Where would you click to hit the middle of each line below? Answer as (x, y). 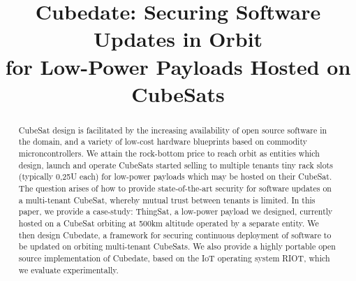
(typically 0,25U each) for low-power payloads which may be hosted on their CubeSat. (175, 176)
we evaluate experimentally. (68, 269)
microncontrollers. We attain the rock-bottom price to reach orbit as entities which (169, 153)
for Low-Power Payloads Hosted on (178, 66)
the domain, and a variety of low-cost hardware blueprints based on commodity (163, 142)
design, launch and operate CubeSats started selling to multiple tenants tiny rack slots (176, 165)
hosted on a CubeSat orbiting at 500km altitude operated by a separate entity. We (169, 223)
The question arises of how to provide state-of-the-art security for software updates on (175, 188)
